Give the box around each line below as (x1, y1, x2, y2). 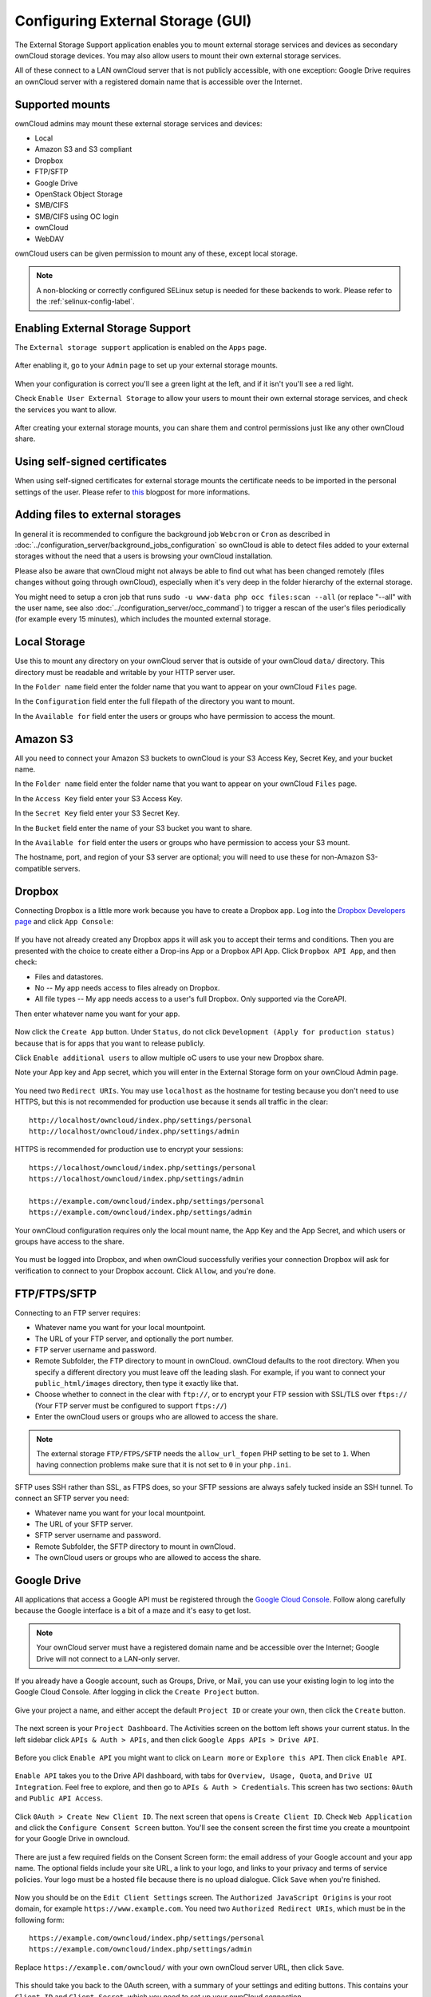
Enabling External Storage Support (14, 321, 191, 335)
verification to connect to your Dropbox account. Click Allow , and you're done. (14, 1266, 276, 1276)
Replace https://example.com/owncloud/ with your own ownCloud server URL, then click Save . (14, 1962, 345, 1972)
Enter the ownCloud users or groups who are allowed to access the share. (34, 1412, 279, 1422)
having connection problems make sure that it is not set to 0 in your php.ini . (36, 1460, 291, 1470)
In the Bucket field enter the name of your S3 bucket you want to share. (14, 823, 253, 832)
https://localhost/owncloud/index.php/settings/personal (29, 1163, 257, 1172)
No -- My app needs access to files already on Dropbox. (34, 983, 220, 993)
